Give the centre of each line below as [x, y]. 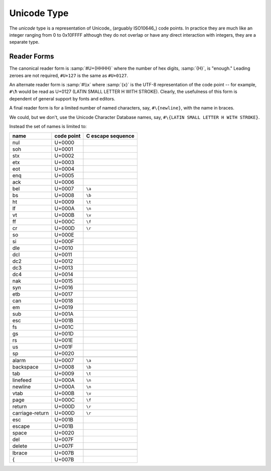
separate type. [24, 42]
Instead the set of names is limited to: [48, 126]
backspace [25, 367]
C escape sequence [110, 136]
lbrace [20, 453]
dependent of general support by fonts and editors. [62, 98]
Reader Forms [32, 56]
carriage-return [31, 413]
